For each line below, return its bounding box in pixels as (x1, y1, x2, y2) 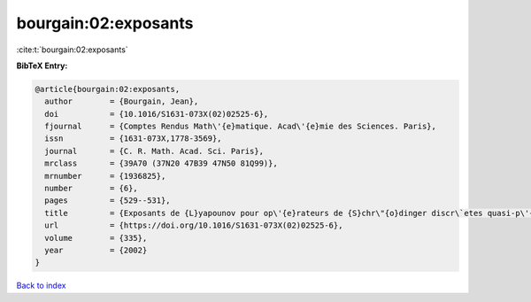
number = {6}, (44, 183, 139, 194)
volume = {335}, (44, 233, 148, 243)
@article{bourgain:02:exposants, (35, 84, 181, 94)
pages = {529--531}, (44, 196, 172, 205)
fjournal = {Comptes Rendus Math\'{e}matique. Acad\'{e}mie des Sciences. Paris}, (44, 121, 437, 132)
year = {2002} (44, 245, 148, 255)
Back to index (16, 280, 66, 291)
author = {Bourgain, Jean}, (44, 97, 199, 106)
